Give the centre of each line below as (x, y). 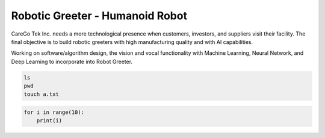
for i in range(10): (54, 112)
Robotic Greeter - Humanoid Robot (99, 16)
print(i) (49, 121)
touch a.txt (42, 94)
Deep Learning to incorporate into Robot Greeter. (72, 61)
